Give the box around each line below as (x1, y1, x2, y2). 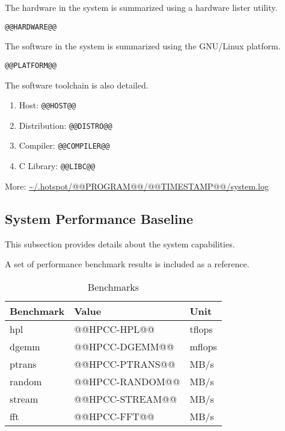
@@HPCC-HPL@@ (74, 321, 155, 336)
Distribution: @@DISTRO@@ (19, 119, 112, 131)
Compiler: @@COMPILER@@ (19, 139, 110, 152)
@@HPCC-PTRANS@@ (74, 356, 176, 371)
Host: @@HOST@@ (19, 99, 76, 111)
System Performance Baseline (5, 209, 194, 228)
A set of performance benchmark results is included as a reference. (5, 258, 250, 270)
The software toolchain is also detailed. (5, 78, 149, 91)
